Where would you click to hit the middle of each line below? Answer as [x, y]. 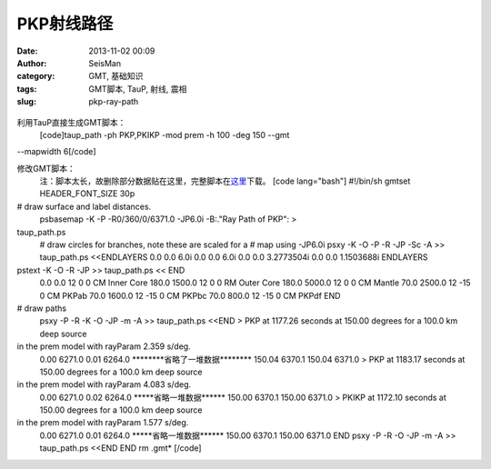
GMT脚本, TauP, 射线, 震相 [138, 89]
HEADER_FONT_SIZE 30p [87, 194]
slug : [26, 102]
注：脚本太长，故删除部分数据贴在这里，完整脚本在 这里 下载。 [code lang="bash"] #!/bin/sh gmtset [225, 181]
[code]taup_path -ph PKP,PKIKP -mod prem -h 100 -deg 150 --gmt [165, 135]
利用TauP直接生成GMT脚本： [71, 122]
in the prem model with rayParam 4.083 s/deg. [104, 384]
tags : [27, 89]
